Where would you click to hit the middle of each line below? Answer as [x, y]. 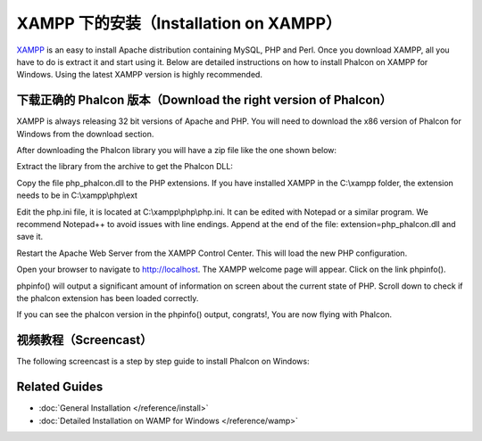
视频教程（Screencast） [84, 340]
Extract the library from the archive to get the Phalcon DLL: [125, 167]
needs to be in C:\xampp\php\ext [77, 195]
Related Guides [60, 387]
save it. [30, 237]
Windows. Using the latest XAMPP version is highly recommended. [140, 75]
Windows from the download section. [85, 134]
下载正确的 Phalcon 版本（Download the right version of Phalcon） [204, 100]
